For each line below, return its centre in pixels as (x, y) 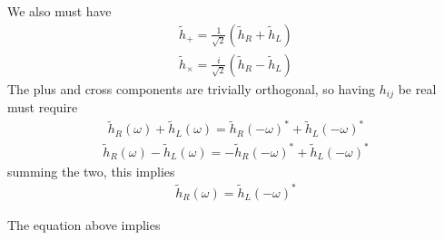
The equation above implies (84, 224)
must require (43, 107)
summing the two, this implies (91, 171)
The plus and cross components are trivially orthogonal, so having (192, 88)
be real (417, 88)
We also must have (59, 11)
